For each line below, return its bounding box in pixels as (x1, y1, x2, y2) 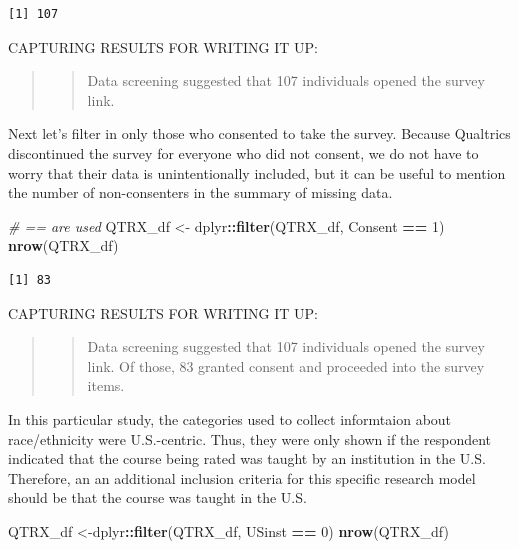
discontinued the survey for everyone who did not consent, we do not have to (8, 142, 479, 163)
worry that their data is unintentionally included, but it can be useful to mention (8, 162, 506, 183)
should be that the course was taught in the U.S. (8, 487, 307, 508)
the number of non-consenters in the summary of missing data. (8, 182, 393, 203)
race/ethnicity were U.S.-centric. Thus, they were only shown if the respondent (8, 428, 492, 449)
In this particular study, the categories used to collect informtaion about (8, 408, 452, 429)
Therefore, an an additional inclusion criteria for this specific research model (8, 467, 476, 488)
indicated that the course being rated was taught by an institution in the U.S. (8, 448, 486, 469)
